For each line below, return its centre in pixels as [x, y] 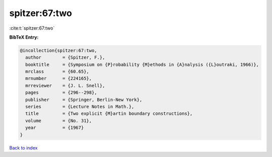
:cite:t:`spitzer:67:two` [32, 28]
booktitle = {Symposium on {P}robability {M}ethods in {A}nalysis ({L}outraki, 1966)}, [142, 64]
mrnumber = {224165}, [59, 78]
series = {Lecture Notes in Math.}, [80, 107]
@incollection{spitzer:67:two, [59, 50]
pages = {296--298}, [61, 93]
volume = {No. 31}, [59, 121]
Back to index [23, 147]
